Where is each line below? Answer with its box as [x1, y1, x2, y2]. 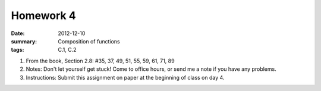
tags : [11, 46, 24, 54]
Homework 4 [11, 9, 77, 22]
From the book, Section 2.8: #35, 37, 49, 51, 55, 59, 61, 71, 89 [26, 57, 175, 64]
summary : [11, 37, 37, 45]
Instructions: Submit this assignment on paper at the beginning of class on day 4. [26, 74, 225, 81]
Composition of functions [58, 37, 120, 45]
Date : [11, 30, 25, 37]
